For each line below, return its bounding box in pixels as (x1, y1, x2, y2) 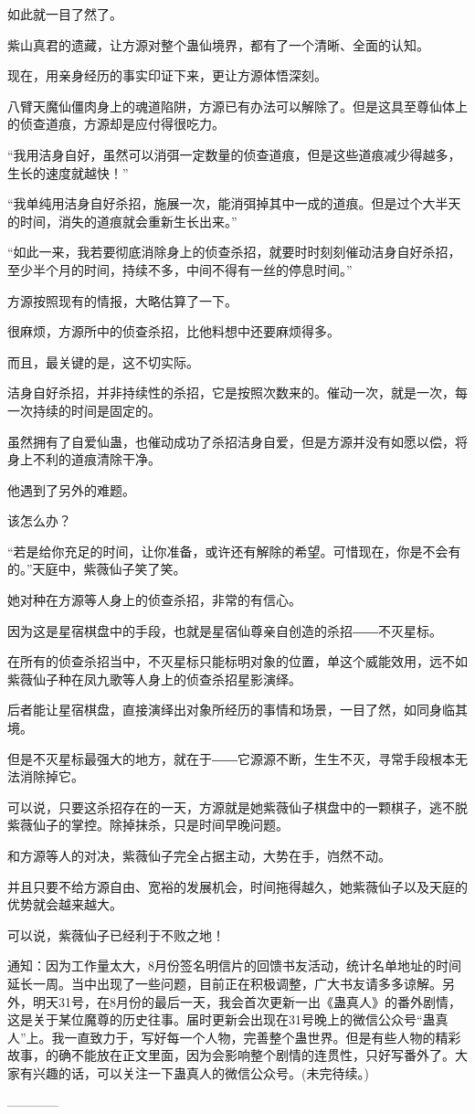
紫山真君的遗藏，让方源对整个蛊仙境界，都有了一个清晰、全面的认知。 (7, 35, 429, 54)
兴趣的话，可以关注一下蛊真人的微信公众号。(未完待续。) (32, 1063, 369, 1082)
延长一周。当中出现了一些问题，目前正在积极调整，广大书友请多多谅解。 (7, 973, 442, 992)
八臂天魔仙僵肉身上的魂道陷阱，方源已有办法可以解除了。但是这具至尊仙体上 (7, 96, 468, 115)
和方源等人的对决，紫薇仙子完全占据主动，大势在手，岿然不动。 (7, 846, 391, 865)
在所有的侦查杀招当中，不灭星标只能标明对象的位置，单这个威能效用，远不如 (7, 652, 468, 671)
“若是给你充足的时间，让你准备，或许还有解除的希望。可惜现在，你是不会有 (7, 541, 461, 560)
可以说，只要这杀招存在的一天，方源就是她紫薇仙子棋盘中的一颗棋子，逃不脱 (7, 797, 468, 816)
